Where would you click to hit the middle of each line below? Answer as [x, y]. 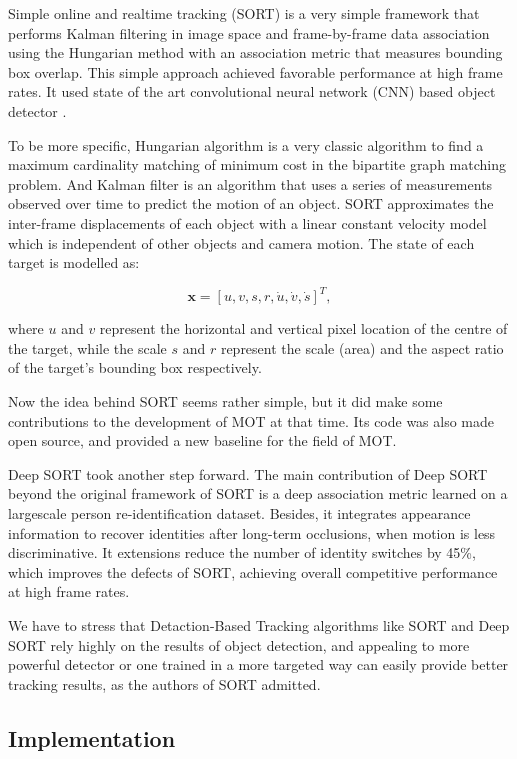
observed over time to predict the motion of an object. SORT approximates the [251, 203]
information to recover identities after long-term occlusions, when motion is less [252, 532]
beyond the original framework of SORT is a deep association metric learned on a [258, 493]
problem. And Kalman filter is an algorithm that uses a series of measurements [250, 183]
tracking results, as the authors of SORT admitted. [164, 683]
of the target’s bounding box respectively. [135, 367]
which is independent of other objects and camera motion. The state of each [241, 242]
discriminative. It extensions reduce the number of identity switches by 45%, [242, 552]
